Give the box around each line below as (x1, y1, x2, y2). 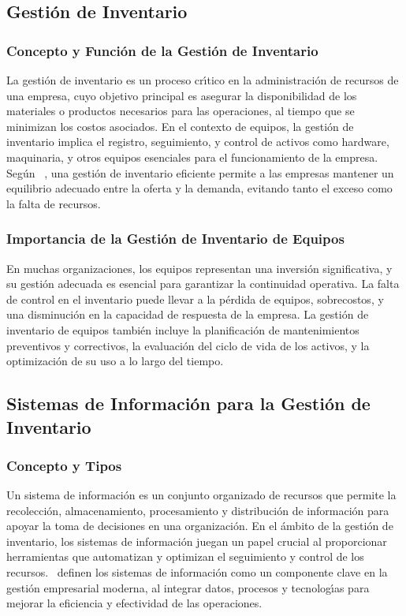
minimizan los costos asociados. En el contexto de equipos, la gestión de (6, 118, 354, 134)
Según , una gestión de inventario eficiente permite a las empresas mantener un (6, 164, 394, 181)
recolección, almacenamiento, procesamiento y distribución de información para (6, 502, 389, 518)
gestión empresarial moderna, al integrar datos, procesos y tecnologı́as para (6, 579, 370, 595)
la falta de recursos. (6, 195, 101, 211)
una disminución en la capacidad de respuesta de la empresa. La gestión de (6, 306, 369, 323)
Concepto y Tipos (6, 455, 122, 475)
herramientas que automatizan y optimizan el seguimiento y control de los (6, 548, 364, 565)
